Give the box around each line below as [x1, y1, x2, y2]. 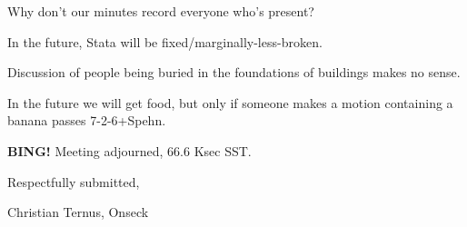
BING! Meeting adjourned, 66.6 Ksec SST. [7, 141, 252, 160]
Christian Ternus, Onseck [7, 202, 149, 222]
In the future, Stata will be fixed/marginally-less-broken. [7, 32, 323, 51]
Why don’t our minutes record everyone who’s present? [7, 2, 314, 20]
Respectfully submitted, [7, 172, 140, 191]
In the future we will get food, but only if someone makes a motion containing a [7, 93, 453, 112]
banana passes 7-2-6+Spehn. [7, 111, 166, 130]
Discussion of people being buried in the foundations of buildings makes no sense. [7, 63, 461, 82]
